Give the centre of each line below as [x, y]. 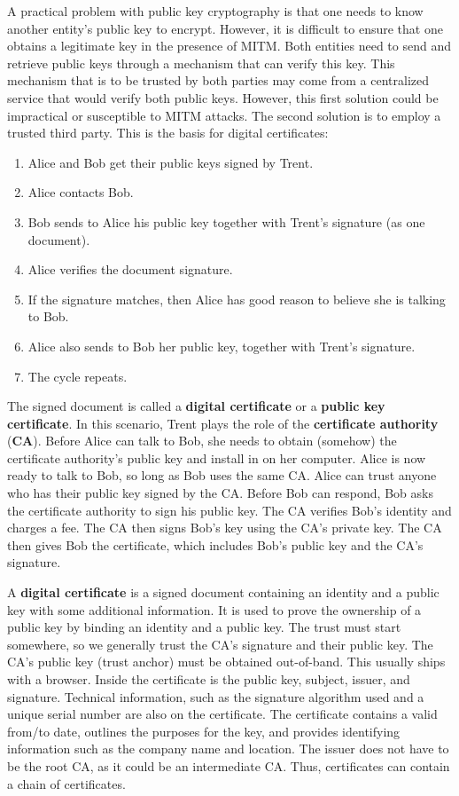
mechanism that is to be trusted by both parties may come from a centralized [218, 80]
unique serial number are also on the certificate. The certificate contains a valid [222, 714]
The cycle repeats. [78, 376]
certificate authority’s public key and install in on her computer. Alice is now [217, 457]
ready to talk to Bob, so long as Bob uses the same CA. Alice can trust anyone [222, 475]
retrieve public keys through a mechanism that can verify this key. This [201, 63]
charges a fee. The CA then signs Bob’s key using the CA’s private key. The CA [225, 528]
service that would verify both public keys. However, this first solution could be [223, 97]
